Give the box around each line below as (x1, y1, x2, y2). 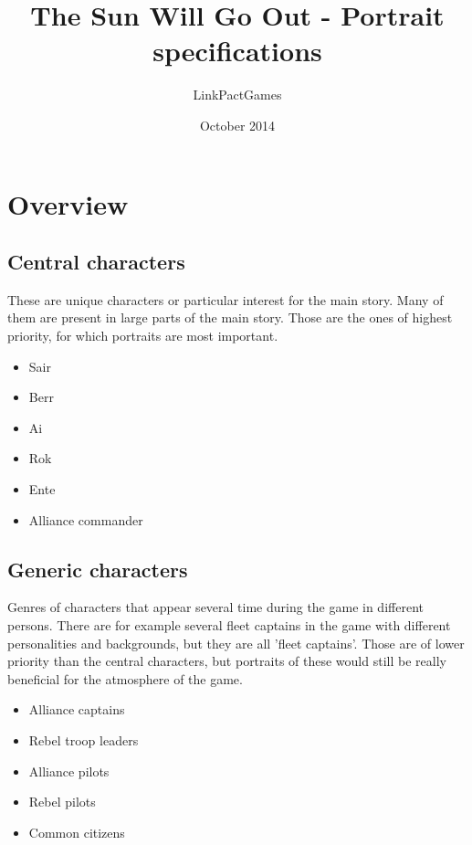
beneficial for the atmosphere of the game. (7, 669, 243, 688)
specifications (152, 32, 322, 69)
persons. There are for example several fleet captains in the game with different (7, 616, 451, 635)
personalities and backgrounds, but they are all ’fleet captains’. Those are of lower (7, 633, 465, 652)
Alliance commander (28, 510, 143, 529)
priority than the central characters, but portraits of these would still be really (7, 651, 446, 671)
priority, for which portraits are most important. (7, 326, 278, 345)
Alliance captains (28, 700, 125, 719)
